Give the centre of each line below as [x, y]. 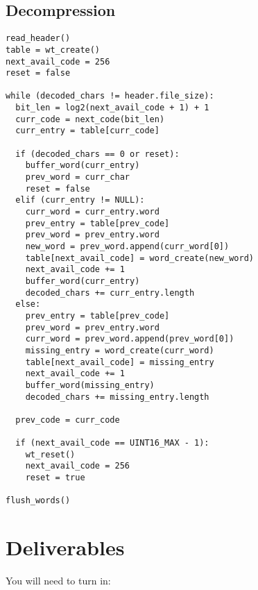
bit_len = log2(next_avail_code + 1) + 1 [112, 108]
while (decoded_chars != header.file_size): [110, 96]
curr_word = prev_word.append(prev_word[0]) [130, 339]
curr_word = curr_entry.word [92, 212]
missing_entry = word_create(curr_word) [120, 350]
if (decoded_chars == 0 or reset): [97, 154]
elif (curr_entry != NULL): [80, 200]
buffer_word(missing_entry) [90, 385]
